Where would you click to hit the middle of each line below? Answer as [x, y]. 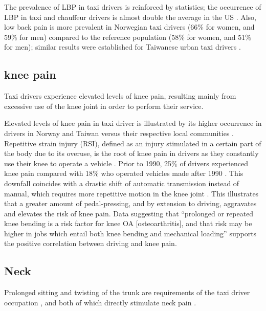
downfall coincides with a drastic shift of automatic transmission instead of [122, 183]
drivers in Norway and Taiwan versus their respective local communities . [119, 133]
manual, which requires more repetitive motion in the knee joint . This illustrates [131, 193]
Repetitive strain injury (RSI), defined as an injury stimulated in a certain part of [133, 143]
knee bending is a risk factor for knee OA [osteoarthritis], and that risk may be [128, 223]
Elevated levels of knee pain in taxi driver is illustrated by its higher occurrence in [133, 123]
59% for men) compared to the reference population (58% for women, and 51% [128, 37]
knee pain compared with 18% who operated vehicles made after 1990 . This [124, 173]
